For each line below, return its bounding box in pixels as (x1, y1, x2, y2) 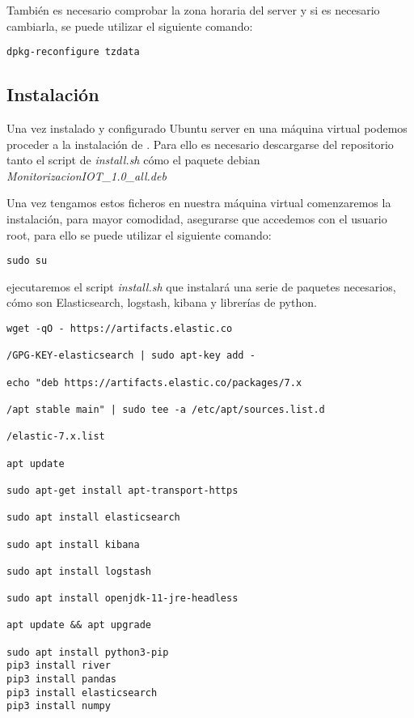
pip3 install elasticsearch (6, 686, 158, 699)
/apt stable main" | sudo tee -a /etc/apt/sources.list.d (6, 403, 325, 415)
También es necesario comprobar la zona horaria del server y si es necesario (6, 2, 380, 18)
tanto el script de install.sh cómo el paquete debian (6, 151, 260, 168)
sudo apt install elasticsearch (6, 512, 180, 524)
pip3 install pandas (6, 673, 117, 686)
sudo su (6, 255, 48, 267)
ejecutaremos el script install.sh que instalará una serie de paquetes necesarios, (6, 278, 396, 295)
